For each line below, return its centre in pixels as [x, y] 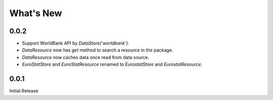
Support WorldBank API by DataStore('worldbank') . [76, 43]
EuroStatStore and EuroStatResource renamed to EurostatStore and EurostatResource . [112, 64]
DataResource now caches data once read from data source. [85, 57]
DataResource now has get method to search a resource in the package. [98, 50]
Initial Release [24, 91]
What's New [36, 13]
